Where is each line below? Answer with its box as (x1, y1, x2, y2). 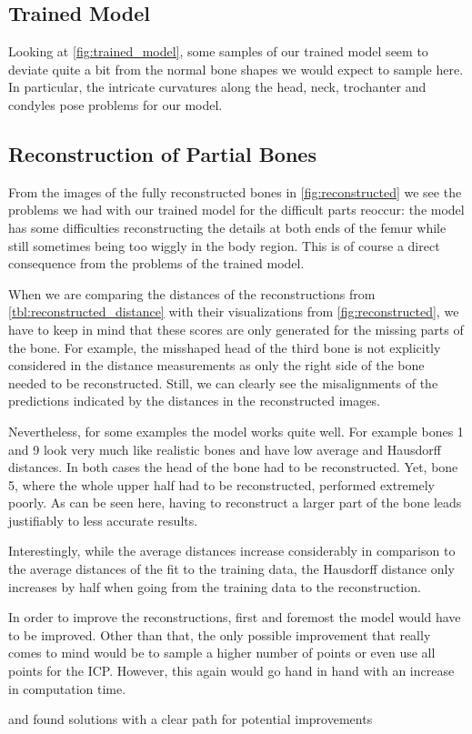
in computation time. (8, 679, 126, 698)
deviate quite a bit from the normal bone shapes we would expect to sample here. (8, 59, 464, 78)
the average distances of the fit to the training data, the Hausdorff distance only (8, 559, 455, 578)
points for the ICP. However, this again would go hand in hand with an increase (8, 661, 455, 680)
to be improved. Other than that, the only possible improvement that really (8, 625, 431, 644)
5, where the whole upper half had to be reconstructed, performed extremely (8, 475, 435, 494)
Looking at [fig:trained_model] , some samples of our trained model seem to (8, 42, 428, 61)
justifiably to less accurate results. (8, 510, 198, 529)
